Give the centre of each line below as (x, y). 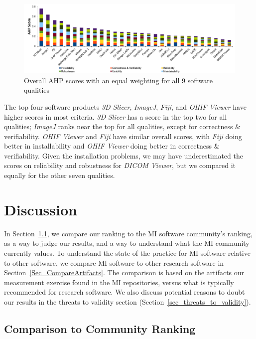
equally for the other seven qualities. (60, 175)
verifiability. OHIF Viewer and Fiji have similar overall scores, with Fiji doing (123, 136)
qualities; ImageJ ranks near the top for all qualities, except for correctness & (122, 126)
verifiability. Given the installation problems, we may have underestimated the (124, 155)
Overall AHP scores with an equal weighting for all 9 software (118, 80)
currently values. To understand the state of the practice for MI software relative (127, 253)
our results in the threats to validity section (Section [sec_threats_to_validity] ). (128, 301)
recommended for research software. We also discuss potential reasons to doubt (125, 292)
